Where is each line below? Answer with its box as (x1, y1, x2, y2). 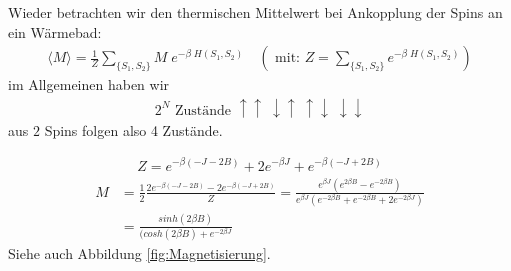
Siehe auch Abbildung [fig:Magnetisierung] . (8, 242, 271, 263)
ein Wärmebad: (8, 21, 102, 42)
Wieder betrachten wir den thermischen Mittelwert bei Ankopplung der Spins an (8, 2, 503, 22)
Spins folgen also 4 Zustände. (44, 119, 223, 140)
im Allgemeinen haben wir (8, 74, 170, 95)
